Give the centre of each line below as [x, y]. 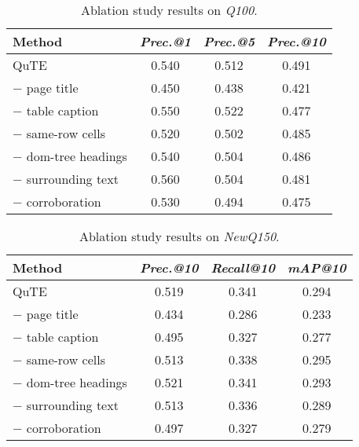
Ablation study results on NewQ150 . [179, 236]
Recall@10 [243, 267]
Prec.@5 [229, 41]
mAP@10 [317, 267]
